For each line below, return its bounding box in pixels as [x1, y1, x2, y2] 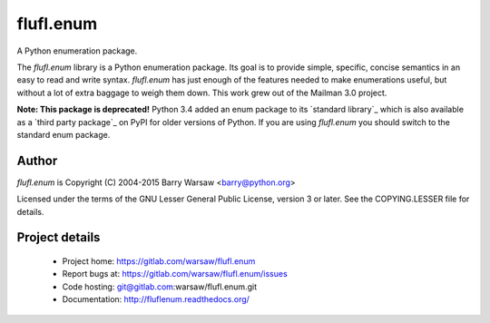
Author [16, 152, 58, 168]
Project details [16, 230, 101, 245]
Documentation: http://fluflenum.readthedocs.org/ [62, 294, 250, 305]
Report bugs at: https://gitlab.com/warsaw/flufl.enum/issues [62, 269, 288, 279]
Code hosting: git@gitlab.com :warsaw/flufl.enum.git [62, 281, 258, 292]
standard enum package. [16, 129, 111, 140]
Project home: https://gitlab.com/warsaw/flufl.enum [62, 255, 256, 267]
